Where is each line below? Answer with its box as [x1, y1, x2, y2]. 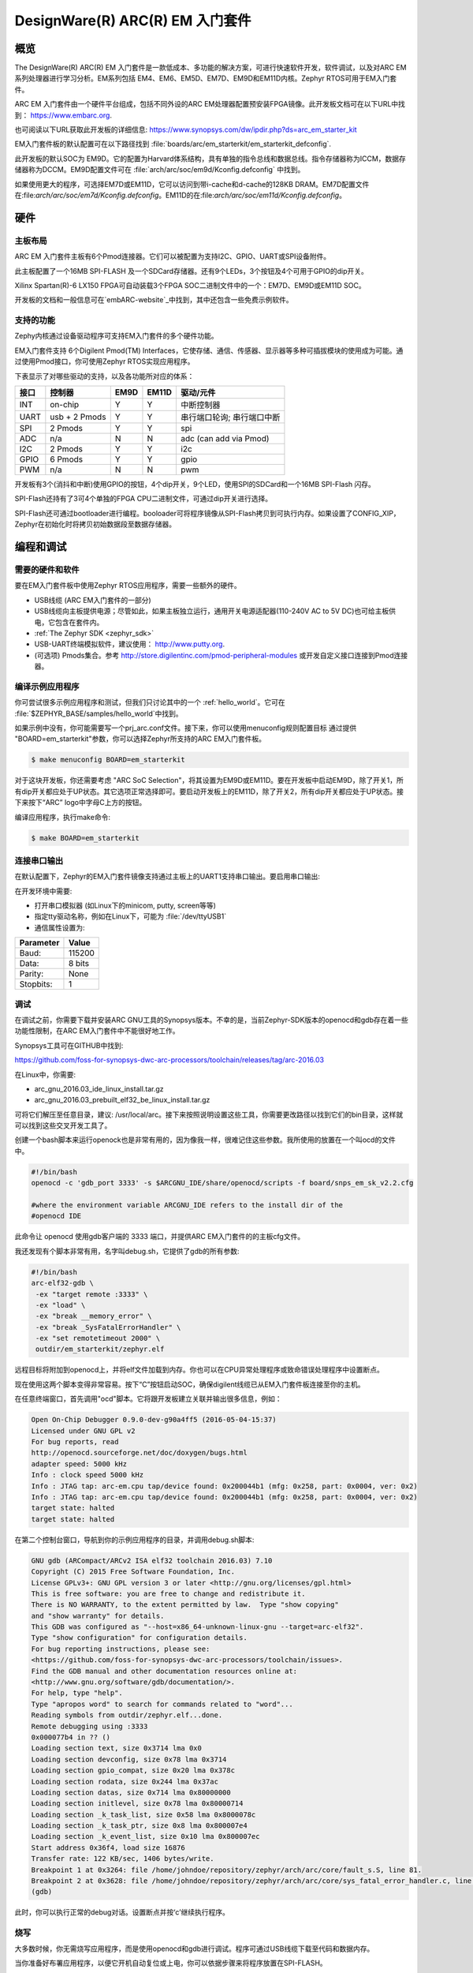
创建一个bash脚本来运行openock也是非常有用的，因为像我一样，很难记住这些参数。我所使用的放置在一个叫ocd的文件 [14, 1135, 396, 1144]
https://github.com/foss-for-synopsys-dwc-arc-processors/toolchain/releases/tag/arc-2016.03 [14, 1055, 325, 1065]
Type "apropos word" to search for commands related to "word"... [31, 1699, 293, 1709]
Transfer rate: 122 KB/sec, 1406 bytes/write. [31, 1855, 214, 1863]
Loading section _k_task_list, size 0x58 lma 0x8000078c [31, 1810, 256, 1819]
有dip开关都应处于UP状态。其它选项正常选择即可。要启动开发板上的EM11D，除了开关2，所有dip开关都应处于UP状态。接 [14, 786, 404, 796]
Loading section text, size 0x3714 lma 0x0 [31, 1744, 203, 1753]
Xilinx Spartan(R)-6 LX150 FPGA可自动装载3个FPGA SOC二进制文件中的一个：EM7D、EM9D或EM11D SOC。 [14, 280, 366, 290]
